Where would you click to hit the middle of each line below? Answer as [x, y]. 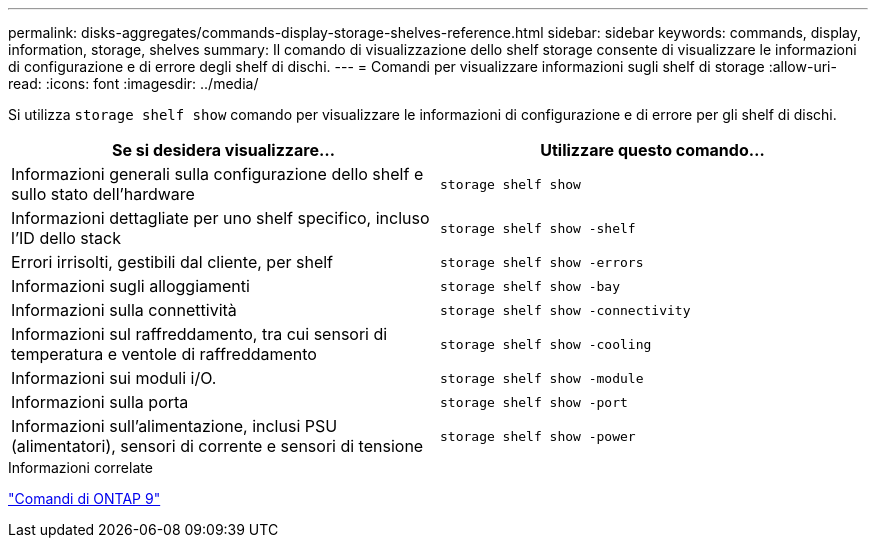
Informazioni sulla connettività [124, 310]
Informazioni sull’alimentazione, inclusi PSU [174, 426]
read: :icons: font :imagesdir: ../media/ [133, 83]
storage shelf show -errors [542, 262]
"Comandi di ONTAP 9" [84, 498]
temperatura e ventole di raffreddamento [164, 354]
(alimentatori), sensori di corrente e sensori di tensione [217, 446]
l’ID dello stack [66, 238]
